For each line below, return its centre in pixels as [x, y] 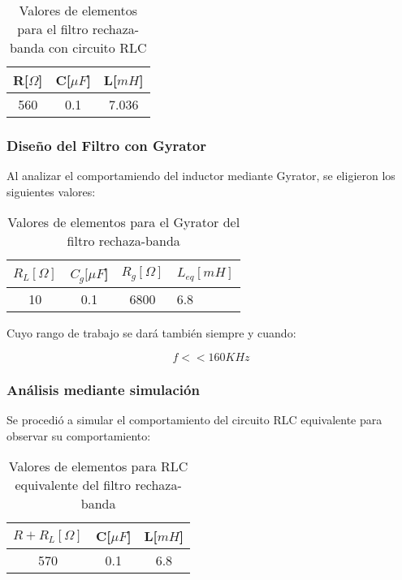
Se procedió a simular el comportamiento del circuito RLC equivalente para [195, 420]
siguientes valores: [51, 191]
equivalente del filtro [73, 485]
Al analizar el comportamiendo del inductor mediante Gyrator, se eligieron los [201, 176]
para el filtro [53, 29]
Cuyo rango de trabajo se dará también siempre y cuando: [151, 333]
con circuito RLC [98, 47]
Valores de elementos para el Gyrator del [124, 222]
